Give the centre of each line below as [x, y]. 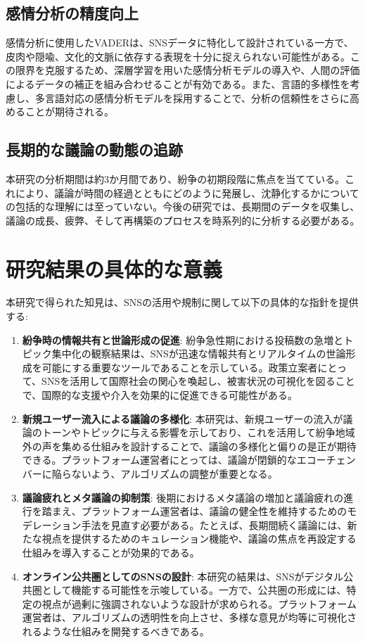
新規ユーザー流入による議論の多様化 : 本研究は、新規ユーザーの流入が [182, 418]
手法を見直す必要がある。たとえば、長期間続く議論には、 [214, 524]
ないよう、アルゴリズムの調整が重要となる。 [174, 473]
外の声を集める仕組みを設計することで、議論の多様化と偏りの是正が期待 [189, 446]
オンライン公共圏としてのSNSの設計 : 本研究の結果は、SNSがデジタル [183, 576]
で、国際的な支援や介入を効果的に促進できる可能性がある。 [160, 395]
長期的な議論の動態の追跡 [94, 149]
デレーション [52, 524]
